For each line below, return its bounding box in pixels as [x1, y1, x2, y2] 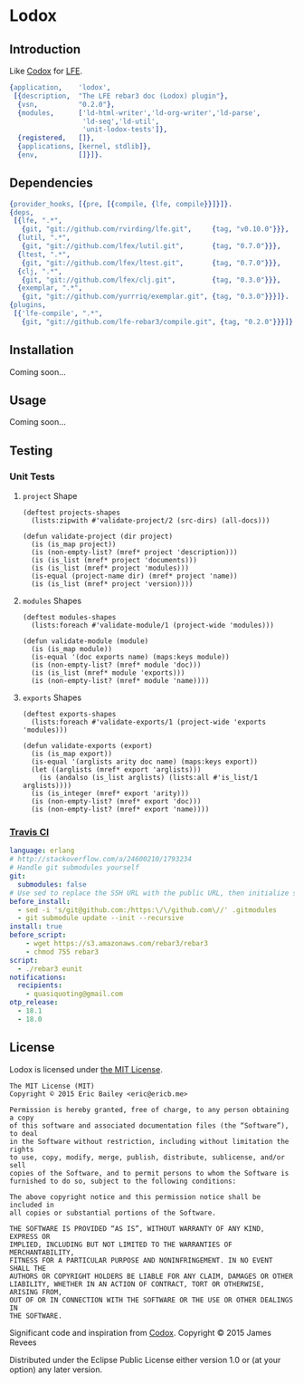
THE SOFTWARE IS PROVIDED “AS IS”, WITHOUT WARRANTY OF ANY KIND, [9, 1224, 265, 1233]
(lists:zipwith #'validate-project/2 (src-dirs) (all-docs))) [31, 516, 271, 525]
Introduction [9, 42, 81, 57]
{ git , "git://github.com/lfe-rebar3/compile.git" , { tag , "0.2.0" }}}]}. [21, 317, 298, 326]
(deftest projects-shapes [22, 508, 120, 517]
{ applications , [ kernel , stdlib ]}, [17, 142, 152, 151]
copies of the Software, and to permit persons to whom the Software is [9, 1168, 290, 1177]
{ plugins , [9, 301, 47, 310]
